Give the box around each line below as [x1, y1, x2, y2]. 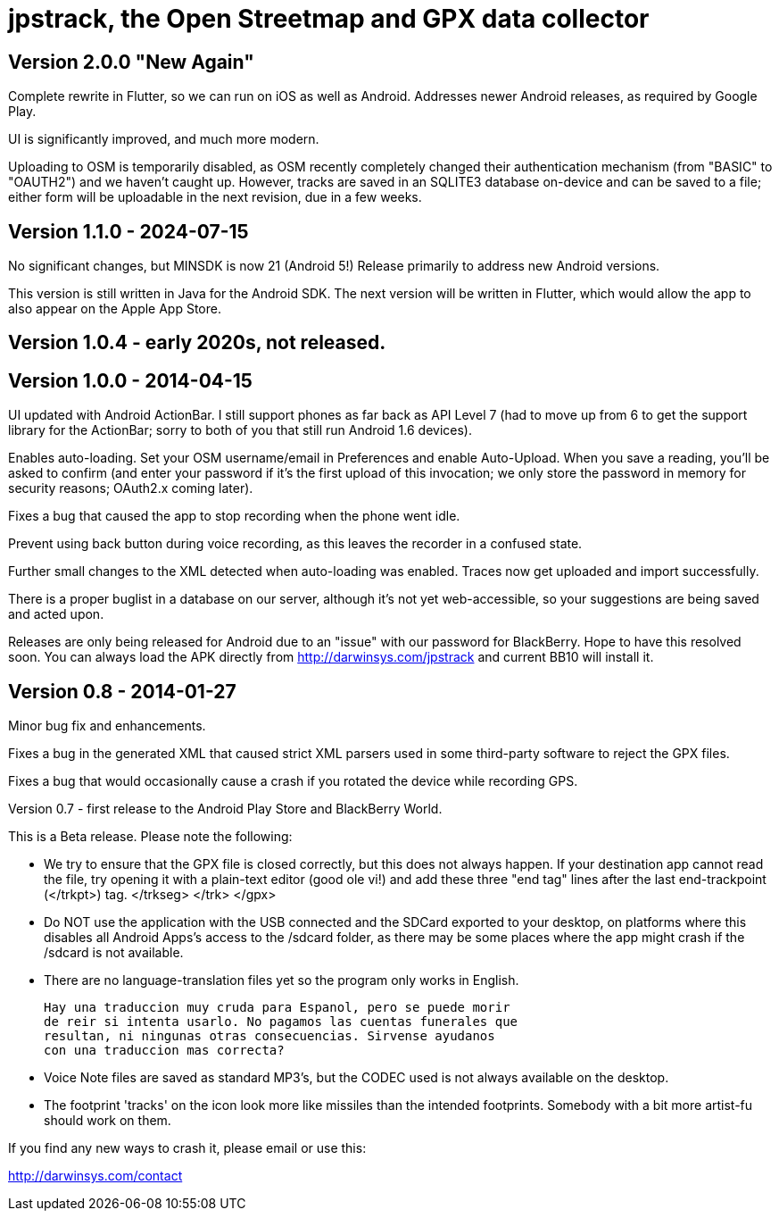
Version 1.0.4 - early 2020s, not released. [8, 331, 386, 355]
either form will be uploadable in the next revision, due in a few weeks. [8, 189, 422, 205]
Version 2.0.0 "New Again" [8, 50, 254, 73]
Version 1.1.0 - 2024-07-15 [8, 220, 249, 243]
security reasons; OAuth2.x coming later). [8, 480, 253, 496]
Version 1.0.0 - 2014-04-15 [8, 369, 253, 392]
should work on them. [44, 1113, 171, 1129]
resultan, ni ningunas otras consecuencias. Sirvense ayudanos [44, 1029, 495, 1044]
